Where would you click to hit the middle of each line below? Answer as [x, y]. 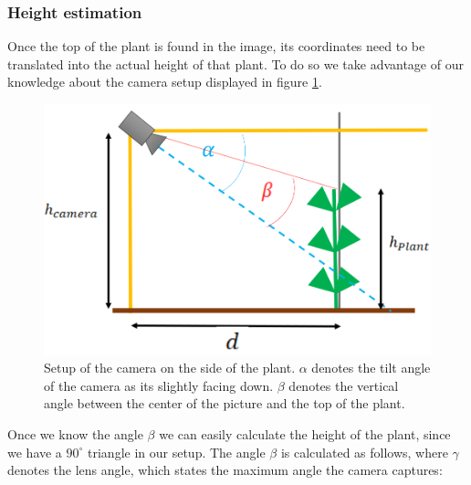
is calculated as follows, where [364, 452]
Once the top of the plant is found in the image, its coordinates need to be [216, 46]
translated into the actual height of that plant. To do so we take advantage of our [235, 63]
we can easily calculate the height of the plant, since [305, 434]
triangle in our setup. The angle [177, 452]
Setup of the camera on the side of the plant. [170, 368]
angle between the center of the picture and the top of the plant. [225, 403]
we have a [35, 452]
